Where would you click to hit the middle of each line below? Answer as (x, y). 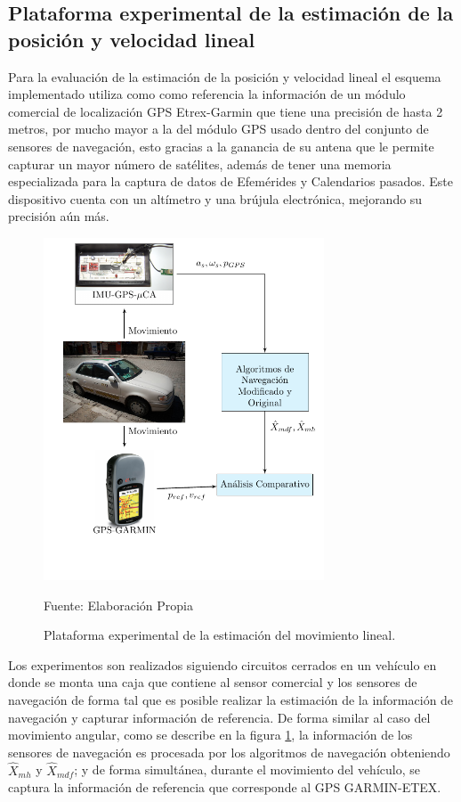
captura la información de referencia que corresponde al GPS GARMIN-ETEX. (225, 787)
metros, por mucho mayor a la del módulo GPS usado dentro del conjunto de (218, 129)
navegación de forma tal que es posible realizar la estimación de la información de (231, 700)
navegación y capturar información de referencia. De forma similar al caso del (219, 717)
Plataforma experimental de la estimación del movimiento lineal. (220, 635)
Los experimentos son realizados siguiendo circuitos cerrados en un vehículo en (222, 664)
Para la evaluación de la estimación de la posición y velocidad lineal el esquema (225, 76)
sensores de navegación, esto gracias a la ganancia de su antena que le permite (221, 146)
